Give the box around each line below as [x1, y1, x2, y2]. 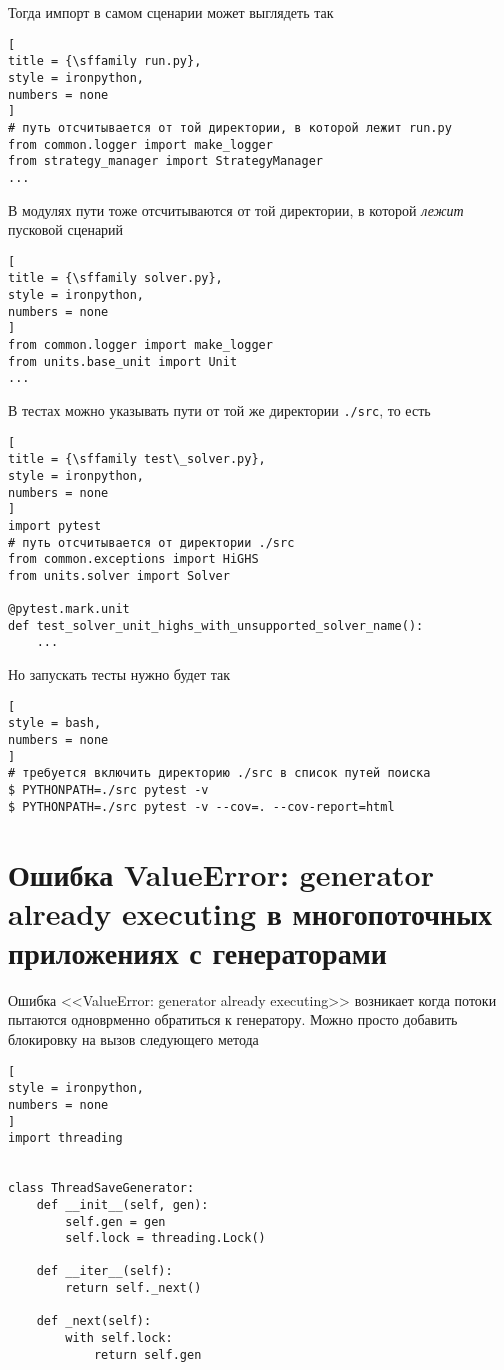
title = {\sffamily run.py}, [8, 54, 202, 69]
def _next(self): [36, 1314, 152, 1329]
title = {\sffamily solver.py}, [8, 271, 223, 286]
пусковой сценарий [8, 219, 124, 240]
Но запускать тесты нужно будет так [8, 664, 230, 685]
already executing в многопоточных [8, 892, 493, 933]
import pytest [8, 518, 102, 533]
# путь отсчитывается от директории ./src [8, 535, 295, 550]
